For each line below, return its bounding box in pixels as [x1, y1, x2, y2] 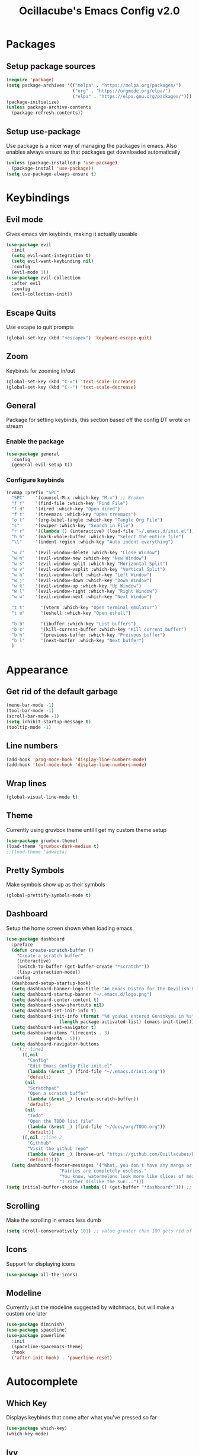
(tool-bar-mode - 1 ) [6, 708, 54, 714]
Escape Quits [6, 307, 56, 318]
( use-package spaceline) [6, 1327, 68, 1333]
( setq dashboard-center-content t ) [11, 997, 99, 1003]
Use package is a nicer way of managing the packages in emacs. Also [6, 142, 177, 149]
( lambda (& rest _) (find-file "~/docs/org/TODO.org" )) [27, 1123, 166, 1130]
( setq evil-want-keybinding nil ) [11, 258, 94, 265]
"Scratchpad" [27, 1085, 60, 1091]
